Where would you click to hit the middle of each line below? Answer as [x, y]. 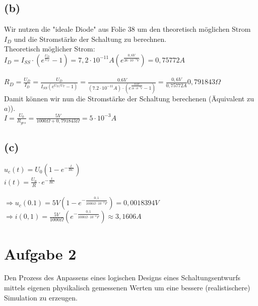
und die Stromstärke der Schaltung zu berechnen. [90, 39]
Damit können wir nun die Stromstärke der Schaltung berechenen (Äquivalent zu [129, 98]
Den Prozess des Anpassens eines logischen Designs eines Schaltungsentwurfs [122, 278]
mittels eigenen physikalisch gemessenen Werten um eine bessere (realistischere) [127, 288]
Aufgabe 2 [40, 253]
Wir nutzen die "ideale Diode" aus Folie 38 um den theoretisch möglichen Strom [127, 29]
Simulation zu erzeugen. [41, 297]
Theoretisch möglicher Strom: [50, 49]
